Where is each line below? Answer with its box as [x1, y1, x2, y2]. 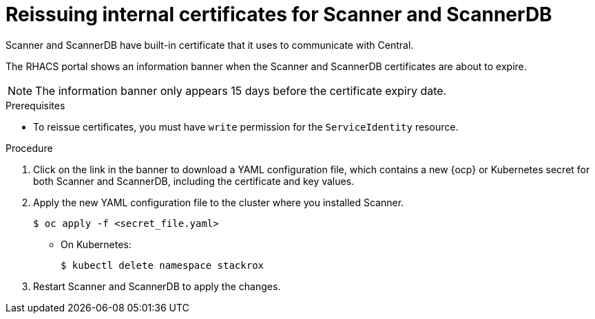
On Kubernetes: [61, 238, 132, 250]
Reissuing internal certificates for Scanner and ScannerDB [6, 3, 552, 26]
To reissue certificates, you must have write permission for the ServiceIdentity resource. [33, 120, 459, 133]
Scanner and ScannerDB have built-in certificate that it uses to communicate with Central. [6, 38, 414, 51]
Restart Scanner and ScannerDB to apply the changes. [33, 280, 281, 292]
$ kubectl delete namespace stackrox [61, 259, 264, 271]
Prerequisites [6, 99, 65, 111]
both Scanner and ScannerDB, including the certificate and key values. [33, 175, 355, 187]
